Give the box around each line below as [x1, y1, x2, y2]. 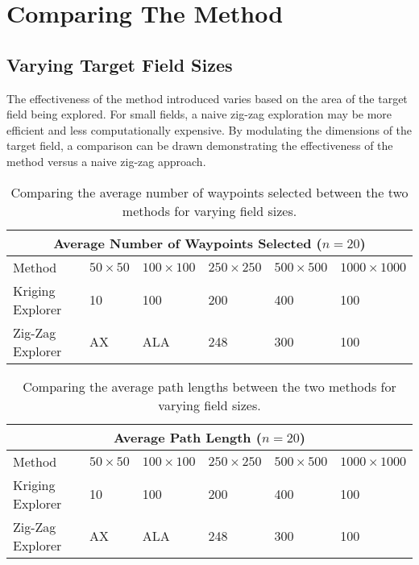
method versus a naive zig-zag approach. [6, 152, 206, 169]
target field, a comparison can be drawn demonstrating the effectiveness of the [6, 137, 393, 154]
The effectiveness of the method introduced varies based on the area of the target [6, 89, 408, 106]
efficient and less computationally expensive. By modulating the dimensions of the [6, 121, 413, 138]
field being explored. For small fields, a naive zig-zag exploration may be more [6, 106, 392, 123]
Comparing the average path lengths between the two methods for [23, 376, 396, 396]
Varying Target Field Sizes [6, 52, 233, 77]
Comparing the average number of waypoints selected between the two [10, 182, 409, 201]
